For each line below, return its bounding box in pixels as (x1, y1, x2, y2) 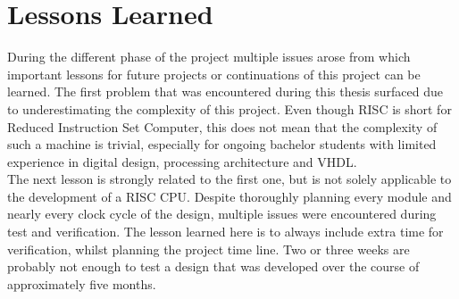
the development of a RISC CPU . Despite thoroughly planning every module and (7, 187, 452, 205)
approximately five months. (7, 274, 156, 293)
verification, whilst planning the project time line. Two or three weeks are (7, 239, 410, 258)
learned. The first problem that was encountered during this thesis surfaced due (7, 82, 443, 101)
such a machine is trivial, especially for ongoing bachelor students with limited (7, 135, 437, 154)
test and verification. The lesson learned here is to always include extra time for (7, 222, 444, 241)
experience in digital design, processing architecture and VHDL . (7, 152, 357, 170)
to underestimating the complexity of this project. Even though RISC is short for (7, 99, 452, 118)
